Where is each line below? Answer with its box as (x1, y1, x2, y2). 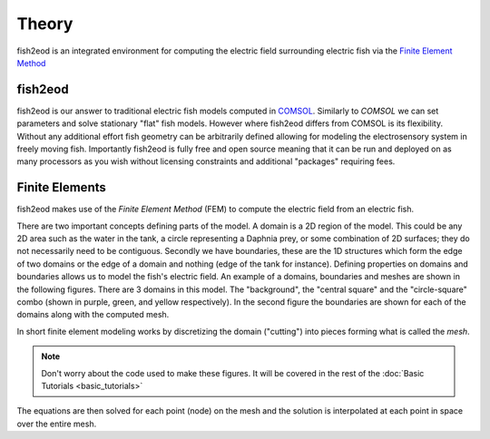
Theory (16, 14, 73, 34)
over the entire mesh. (16, 418, 97, 429)
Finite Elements (16, 180, 106, 195)
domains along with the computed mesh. (16, 309, 170, 320)
